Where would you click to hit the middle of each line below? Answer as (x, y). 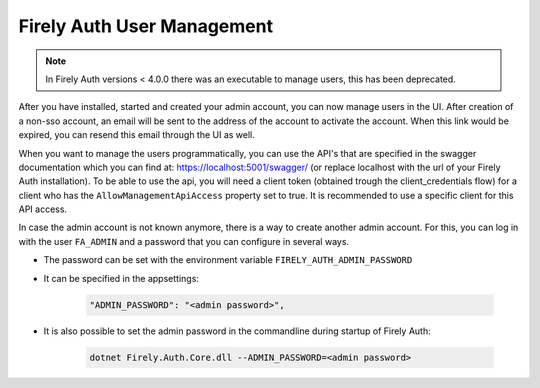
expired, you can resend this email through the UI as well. (136, 135)
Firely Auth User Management (146, 26)
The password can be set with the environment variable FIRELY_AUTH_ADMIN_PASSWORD (228, 260)
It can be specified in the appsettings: (121, 278)
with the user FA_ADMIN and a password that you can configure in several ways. (184, 241)
